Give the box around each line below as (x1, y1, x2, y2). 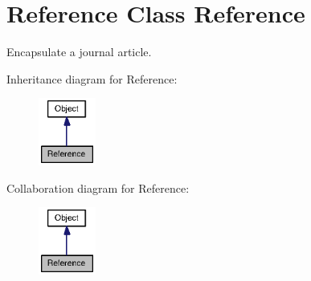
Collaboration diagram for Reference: (6, 179, 190, 196)
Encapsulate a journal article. (6, 43, 152, 60)
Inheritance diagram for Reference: (6, 70, 178, 87)
